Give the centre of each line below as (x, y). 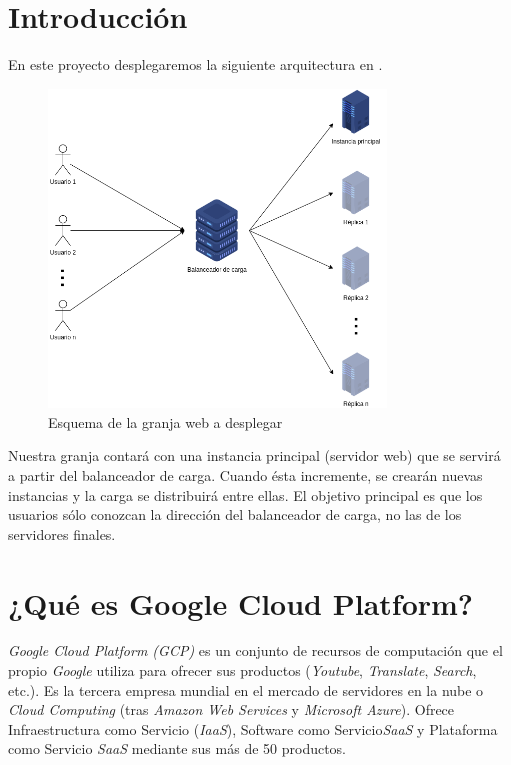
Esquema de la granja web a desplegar (165, 421)
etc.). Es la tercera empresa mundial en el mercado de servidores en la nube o (246, 689)
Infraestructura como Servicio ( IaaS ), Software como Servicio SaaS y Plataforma (253, 728)
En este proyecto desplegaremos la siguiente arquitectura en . (195, 64)
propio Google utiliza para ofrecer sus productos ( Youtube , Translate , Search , (242, 670)
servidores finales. (62, 533)
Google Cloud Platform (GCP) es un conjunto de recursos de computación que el (255, 650)
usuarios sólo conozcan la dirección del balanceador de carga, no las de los (235, 514)
